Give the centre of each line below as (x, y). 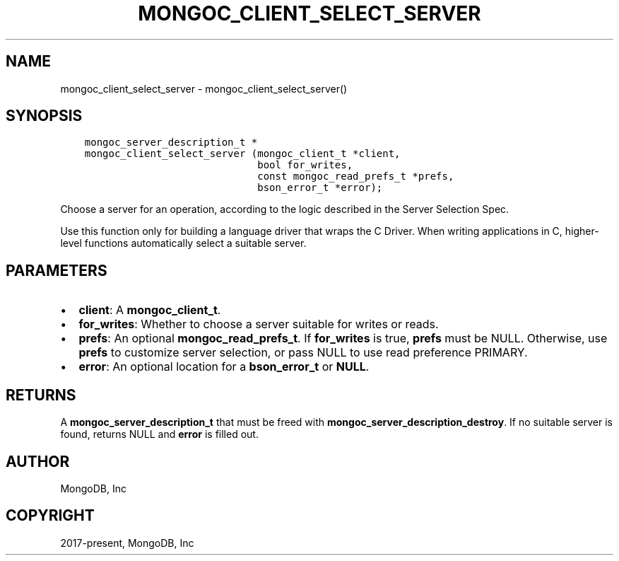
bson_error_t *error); (320, 188)
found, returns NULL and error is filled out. (159, 434)
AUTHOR (38, 461)
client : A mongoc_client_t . (150, 310)
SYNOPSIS (44, 116)
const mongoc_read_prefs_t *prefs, (356, 177)
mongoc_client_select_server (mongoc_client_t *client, (242, 154)
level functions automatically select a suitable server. (183, 243)
